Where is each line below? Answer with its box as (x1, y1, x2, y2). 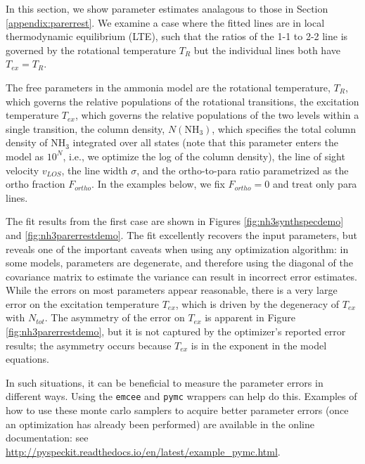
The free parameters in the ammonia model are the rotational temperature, (6, 79, 331, 94)
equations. (6, 352, 49, 366)
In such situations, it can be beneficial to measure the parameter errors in (6, 375, 324, 389)
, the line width (61, 162, 128, 177)
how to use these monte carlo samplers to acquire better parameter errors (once (6, 403, 349, 418)
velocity (6, 162, 39, 177)
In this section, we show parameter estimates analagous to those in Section (6, 1, 328, 15)
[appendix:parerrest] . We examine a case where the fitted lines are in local (6, 15, 325, 30)
